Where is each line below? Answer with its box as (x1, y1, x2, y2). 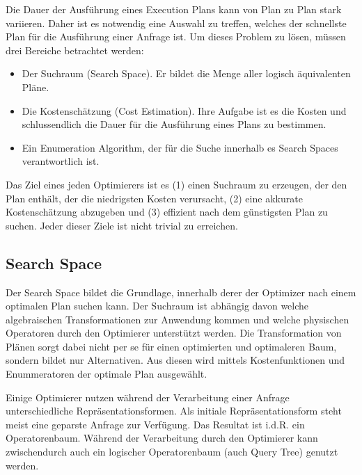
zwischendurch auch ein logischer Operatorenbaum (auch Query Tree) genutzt (6, 444, 338, 459)
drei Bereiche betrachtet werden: (6, 42, 144, 57)
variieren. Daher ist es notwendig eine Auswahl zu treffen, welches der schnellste (6, 15, 347, 30)
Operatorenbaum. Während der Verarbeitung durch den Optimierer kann (6, 430, 318, 445)
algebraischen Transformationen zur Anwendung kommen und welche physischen (6, 312, 349, 326)
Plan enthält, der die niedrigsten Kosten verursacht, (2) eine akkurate (6, 191, 303, 205)
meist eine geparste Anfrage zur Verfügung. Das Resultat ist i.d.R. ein (6, 417, 305, 431)
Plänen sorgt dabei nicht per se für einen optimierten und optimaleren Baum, (6, 339, 337, 353)
